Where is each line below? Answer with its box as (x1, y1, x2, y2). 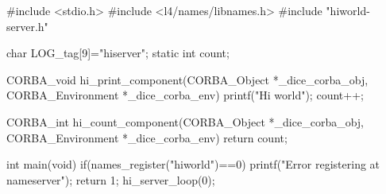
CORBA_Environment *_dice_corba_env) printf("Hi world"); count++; (6, 87, 364, 103)
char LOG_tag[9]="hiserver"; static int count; (6, 45, 230, 61)
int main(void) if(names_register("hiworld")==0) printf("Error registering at (6, 156, 380, 173)
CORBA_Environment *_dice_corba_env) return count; (6, 129, 288, 145)
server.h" (6, 17, 48, 34)
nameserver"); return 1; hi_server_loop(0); (6, 171, 215, 188)
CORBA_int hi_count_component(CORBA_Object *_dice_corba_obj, (6, 113, 365, 130)
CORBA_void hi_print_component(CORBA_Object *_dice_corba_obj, (6, 71, 369, 87)
